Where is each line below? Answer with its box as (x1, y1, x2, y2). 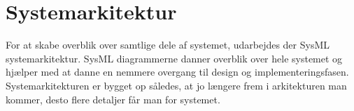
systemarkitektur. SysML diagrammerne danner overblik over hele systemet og (6, 51, 343, 65)
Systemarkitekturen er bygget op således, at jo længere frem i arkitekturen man (6, 78, 347, 92)
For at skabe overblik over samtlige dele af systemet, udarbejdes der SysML (6, 37, 330, 52)
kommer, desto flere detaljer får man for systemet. (6, 92, 220, 106)
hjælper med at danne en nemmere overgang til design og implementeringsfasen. (6, 65, 349, 79)
